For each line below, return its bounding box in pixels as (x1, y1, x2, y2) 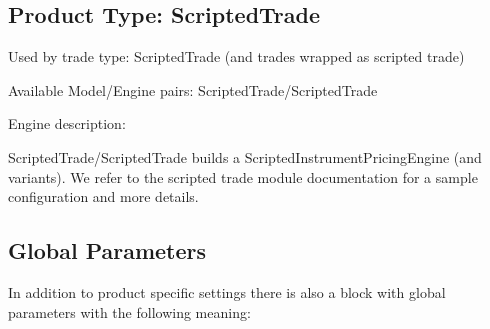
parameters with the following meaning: (8, 301, 251, 322)
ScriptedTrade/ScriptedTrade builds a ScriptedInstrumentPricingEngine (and (8, 146, 482, 167)
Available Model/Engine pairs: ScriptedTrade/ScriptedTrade (8, 79, 378, 100)
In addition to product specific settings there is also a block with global (8, 281, 446, 302)
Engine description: (8, 113, 126, 134)
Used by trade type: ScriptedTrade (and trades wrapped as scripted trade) (8, 46, 465, 67)
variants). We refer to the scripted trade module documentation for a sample (8, 166, 478, 187)
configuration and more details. (8, 186, 199, 207)
